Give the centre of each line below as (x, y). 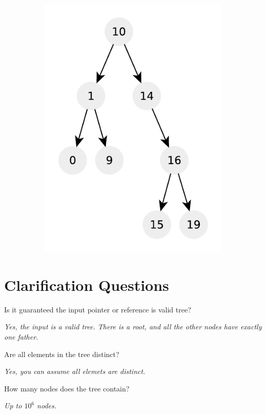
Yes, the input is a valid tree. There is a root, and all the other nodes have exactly (133, 327)
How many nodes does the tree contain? (67, 388)
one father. (21, 337)
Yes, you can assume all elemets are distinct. (75, 371)
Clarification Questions (87, 284)
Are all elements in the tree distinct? (62, 354)
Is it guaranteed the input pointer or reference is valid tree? (98, 309)
